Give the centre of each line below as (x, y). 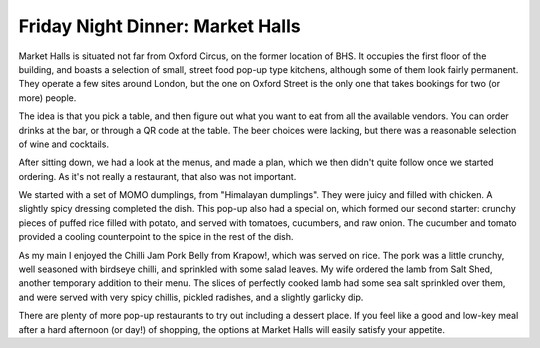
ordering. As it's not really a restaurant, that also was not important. (157, 176)
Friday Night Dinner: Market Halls (159, 26)
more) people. (47, 97)
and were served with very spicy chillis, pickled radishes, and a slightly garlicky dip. (191, 297)
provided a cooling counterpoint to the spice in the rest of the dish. (156, 237)
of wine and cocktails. (64, 144)
